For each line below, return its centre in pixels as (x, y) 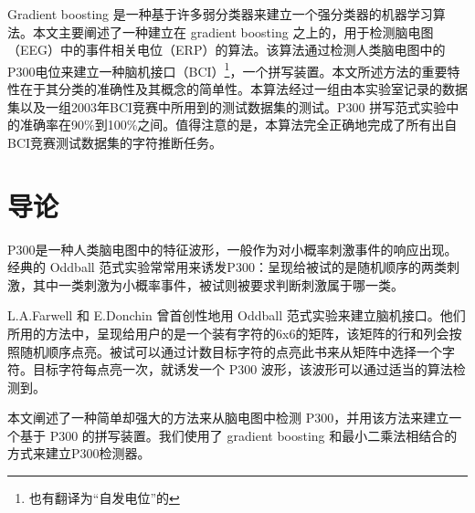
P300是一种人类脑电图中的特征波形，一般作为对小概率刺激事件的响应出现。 (232, 249)
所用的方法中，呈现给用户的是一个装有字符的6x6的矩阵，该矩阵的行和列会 (228, 333)
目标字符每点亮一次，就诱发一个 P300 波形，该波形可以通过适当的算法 (243, 369)
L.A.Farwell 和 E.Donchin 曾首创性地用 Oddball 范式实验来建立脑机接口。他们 (237, 315)
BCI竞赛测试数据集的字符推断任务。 (115, 142)
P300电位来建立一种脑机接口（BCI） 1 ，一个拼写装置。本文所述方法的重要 (227, 69)
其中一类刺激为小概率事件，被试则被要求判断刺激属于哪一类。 (218, 284)
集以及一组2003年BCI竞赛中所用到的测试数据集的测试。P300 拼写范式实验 (227, 106)
